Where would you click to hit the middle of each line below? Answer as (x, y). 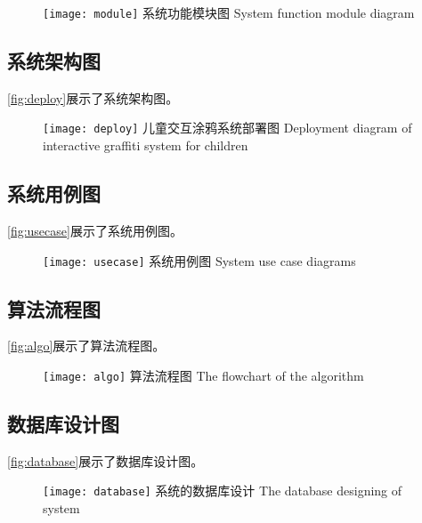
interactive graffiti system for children (146, 145)
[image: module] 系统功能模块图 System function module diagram (229, 12)
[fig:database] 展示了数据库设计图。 (105, 460)
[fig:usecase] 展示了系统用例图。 (95, 230)
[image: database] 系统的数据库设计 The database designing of (223, 491)
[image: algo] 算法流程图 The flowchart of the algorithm (203, 375)
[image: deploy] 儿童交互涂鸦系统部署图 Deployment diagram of (227, 128)
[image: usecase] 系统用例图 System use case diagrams (199, 260)
